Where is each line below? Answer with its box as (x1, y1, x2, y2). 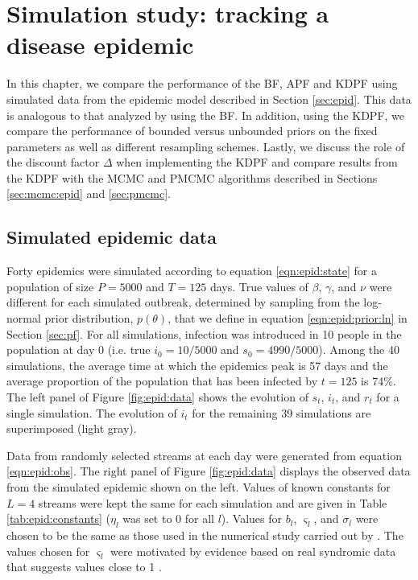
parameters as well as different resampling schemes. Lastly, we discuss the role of (6, 138, 405, 154)
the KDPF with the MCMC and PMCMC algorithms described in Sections (6, 169, 378, 186)
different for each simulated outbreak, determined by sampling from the (6, 294, 360, 311)
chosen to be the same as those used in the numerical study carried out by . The (6, 526, 404, 543)
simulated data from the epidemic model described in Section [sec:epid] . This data (6, 90, 412, 107)
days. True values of (209, 278, 308, 294)
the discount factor (6, 154, 100, 171)
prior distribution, (44, 310, 134, 327)
